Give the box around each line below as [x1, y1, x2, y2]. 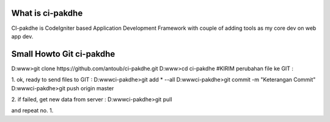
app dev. [11, 32, 34, 40]
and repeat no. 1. [11, 107, 54, 114]
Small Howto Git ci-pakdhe [11, 49, 116, 59]
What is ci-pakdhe [11, 8, 83, 18]
